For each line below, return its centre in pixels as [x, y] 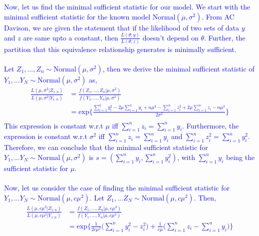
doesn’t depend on [170, 37]
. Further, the [225, 37]
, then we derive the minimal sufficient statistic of [178, 68]
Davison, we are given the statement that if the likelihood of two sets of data [122, 27]
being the [241, 157]
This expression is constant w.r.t [54, 125]
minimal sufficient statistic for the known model [77, 16]
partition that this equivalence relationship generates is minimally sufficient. [120, 49]
